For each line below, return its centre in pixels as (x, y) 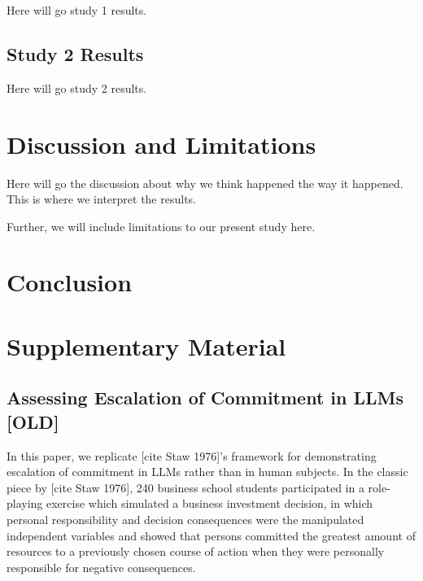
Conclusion (70, 282)
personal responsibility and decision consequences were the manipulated (185, 520)
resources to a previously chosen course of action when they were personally (196, 551)
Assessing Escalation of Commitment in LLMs (205, 398)
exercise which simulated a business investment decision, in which (210, 503)
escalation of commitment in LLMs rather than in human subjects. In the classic (207, 472)
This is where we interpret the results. (101, 199)
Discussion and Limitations (161, 144)
